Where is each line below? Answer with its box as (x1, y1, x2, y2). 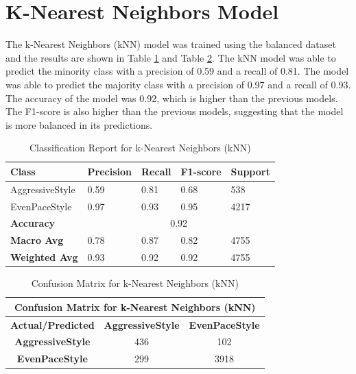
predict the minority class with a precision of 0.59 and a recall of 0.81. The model (5, 64, 349, 78)
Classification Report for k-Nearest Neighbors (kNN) (29, 140, 251, 155)
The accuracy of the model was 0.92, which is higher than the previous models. (5, 90, 338, 105)
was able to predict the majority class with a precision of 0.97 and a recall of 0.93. (5, 77, 351, 91)
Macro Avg (10, 233, 64, 247)
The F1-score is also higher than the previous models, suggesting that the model (5, 104, 344, 119)
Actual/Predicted (10, 317, 95, 332)
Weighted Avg (10, 250, 78, 264)
